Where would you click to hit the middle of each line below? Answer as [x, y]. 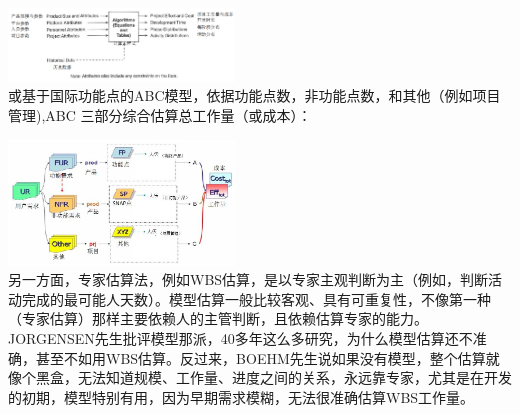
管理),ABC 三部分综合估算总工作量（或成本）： [160, 115]
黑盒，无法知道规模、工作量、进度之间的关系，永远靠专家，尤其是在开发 [273, 377]
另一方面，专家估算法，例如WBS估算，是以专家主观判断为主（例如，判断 [248, 279]
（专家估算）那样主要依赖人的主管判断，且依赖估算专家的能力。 [218, 318]
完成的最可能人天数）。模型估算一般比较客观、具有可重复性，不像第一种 [256, 298]
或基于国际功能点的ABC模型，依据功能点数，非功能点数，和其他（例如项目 [254, 95]
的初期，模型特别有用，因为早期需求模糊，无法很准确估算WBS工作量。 [241, 396]
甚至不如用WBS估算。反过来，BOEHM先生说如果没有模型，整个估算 [260, 357]
